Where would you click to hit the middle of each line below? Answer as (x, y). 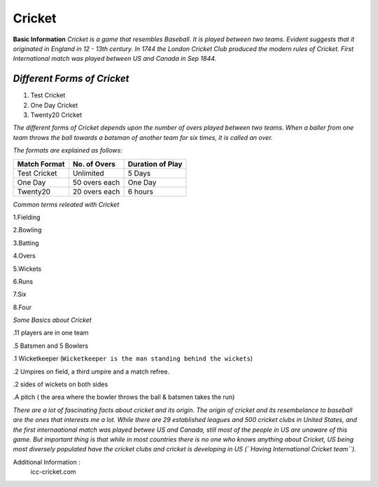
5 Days (139, 173)
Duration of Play (155, 164)
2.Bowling (27, 230)
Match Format (41, 164)
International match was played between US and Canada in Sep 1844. (115, 59)
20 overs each (96, 191)
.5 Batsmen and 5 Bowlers (51, 346)
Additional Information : (47, 462)
